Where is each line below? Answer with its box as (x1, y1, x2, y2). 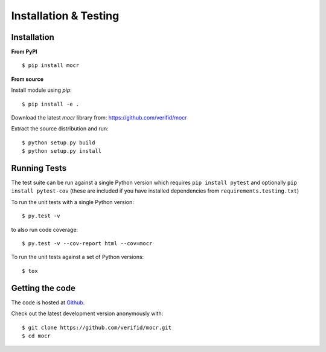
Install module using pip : (11, 86, 72, 94)
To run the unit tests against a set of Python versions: (11, 254, 144, 261)
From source (11, 75, 44, 83)
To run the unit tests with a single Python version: (11, 198, 134, 205)
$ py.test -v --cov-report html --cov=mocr (22, 240, 153, 247)
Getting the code (11, 283, 75, 293)
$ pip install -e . (22, 100, 80, 107)
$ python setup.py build (22, 139, 95, 146)
